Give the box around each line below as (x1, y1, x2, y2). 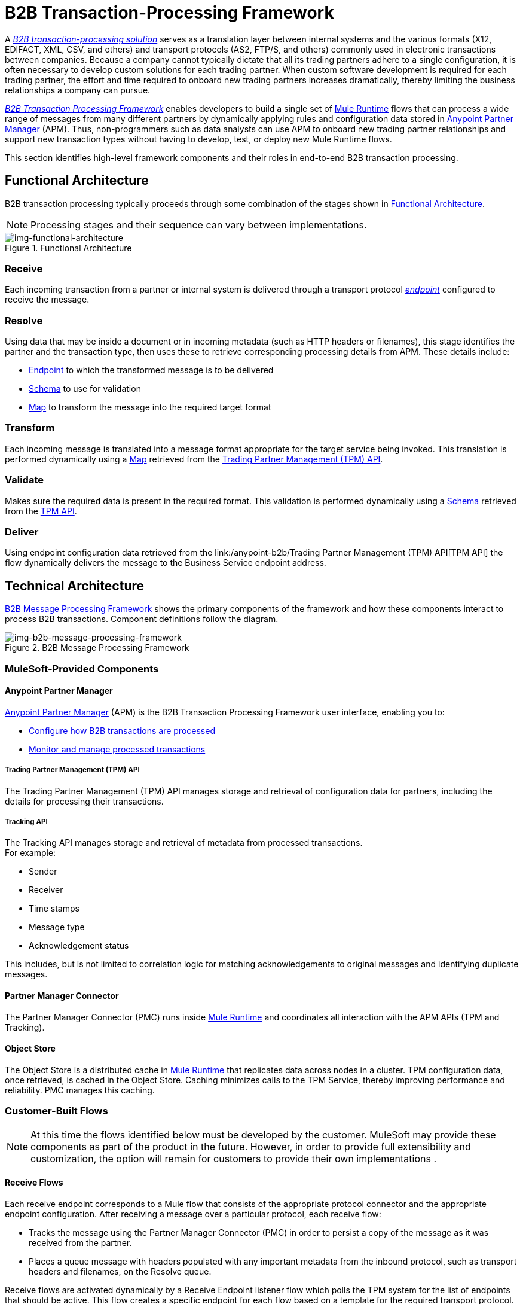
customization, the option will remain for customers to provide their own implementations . (30, 1152, 437, 1165)
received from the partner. (29, 1237, 132, 1248)
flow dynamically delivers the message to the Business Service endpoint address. (5, 557, 326, 568)
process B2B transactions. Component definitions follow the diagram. (5, 614, 279, 624)
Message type (29, 922, 85, 933)
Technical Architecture (5, 578, 144, 593)
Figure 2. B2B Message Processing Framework (5, 642, 189, 653)
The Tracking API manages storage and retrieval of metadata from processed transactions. (5, 837, 363, 848)
